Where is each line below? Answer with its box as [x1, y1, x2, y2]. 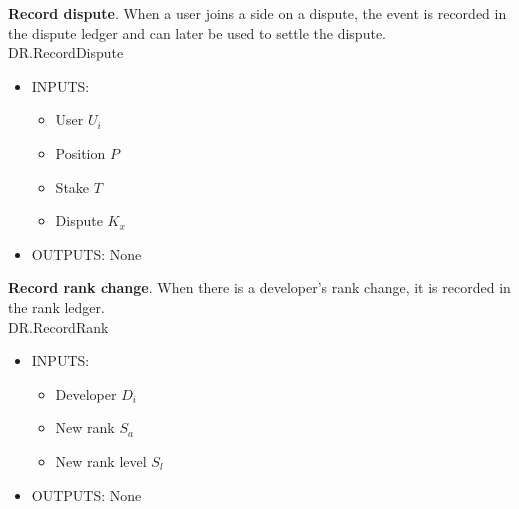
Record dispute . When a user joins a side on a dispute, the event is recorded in [8, 3, 507, 23]
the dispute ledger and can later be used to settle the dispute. [8, 22, 386, 43]
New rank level [55, 450, 147, 471]
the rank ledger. [8, 296, 105, 317]
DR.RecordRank [8, 316, 109, 337]
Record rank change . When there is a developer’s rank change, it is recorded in [8, 277, 511, 298]
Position [55, 142, 106, 163]
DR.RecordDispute [8, 42, 124, 63]
